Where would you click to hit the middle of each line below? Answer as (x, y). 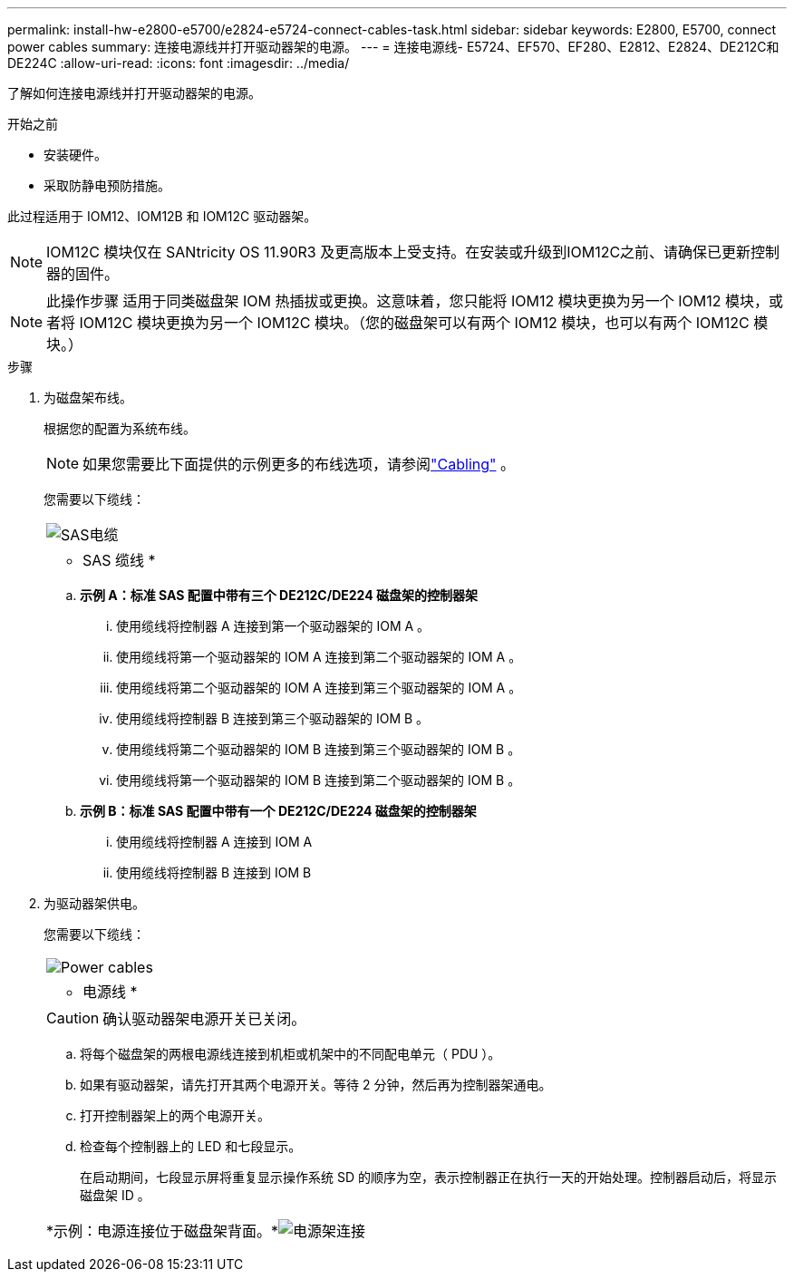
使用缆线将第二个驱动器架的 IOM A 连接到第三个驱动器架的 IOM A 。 (319, 688)
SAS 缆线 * (119, 560)
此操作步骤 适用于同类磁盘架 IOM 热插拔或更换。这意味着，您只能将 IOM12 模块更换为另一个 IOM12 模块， (408, 301)
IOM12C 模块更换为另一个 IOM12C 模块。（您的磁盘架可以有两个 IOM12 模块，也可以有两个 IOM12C (414, 323)
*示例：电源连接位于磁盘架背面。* (163, 1231)
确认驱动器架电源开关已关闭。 (204, 1019)
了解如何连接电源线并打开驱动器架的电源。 (134, 93)
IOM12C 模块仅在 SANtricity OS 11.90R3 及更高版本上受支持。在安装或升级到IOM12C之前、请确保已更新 (399, 252)
